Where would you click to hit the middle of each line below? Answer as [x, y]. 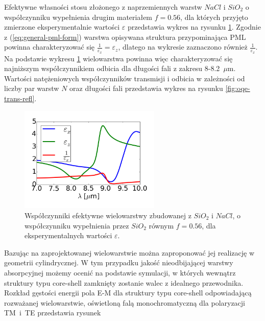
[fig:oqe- [238, 88]
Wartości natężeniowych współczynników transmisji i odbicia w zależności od [125, 78]
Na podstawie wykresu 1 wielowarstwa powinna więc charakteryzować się [118, 58]
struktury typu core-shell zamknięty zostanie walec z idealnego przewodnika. [124, 282]
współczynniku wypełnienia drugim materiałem [78, 17]
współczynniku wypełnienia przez [77, 225]
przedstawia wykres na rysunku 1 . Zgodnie [194, 27]
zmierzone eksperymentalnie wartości [62, 27]
